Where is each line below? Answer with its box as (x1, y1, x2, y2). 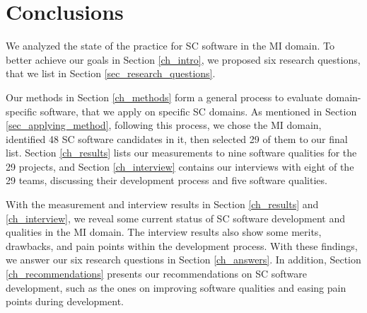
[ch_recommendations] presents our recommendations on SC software (6, 266, 307, 281)
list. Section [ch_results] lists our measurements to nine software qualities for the (6, 145, 357, 160)
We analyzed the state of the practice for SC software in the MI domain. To (6, 38, 334, 53)
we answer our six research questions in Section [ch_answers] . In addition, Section (6, 252, 361, 267)
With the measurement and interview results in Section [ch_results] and (6, 197, 319, 212)
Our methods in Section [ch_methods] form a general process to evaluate (6, 89, 323, 104)
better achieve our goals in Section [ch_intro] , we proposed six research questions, (6, 52, 361, 67)
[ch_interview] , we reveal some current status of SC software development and (6, 210, 345, 225)
